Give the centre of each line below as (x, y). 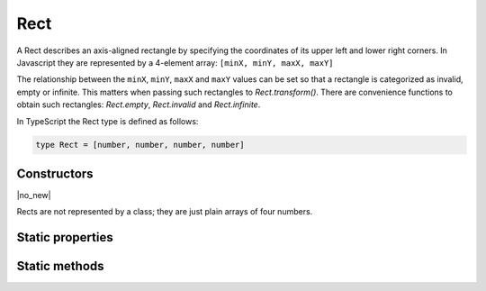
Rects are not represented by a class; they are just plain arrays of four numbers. (165, 212)
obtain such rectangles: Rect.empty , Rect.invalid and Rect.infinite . (139, 105)
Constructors (55, 173)
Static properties (65, 237)
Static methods (60, 266)
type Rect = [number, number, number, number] (140, 145)
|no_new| (34, 195)
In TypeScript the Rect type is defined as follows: (108, 121)
